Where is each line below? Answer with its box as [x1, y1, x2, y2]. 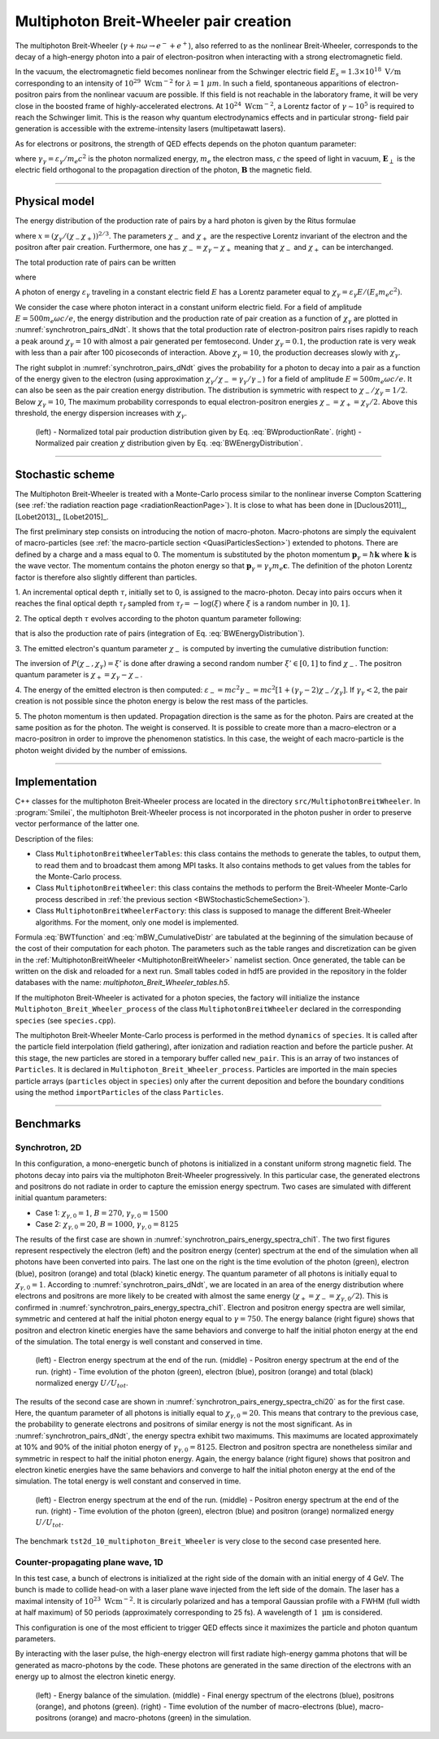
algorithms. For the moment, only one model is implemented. [35, 917, 239, 927]
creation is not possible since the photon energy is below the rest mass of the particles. [15, 696, 309, 706]
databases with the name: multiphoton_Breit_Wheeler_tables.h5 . [15, 978, 230, 988]
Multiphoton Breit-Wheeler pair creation [15, 12, 292, 30]
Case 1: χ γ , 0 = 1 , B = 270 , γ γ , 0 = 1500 [35, 1207, 168, 1220]
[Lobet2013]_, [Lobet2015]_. [15, 511, 109, 521]
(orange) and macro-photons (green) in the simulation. [68, 1713, 252, 1723]
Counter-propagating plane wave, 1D [15, 1556, 164, 1567]
